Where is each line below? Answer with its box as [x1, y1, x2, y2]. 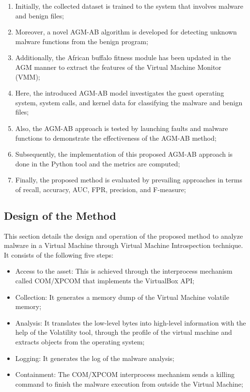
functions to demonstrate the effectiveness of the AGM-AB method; [15, 132, 217, 143]
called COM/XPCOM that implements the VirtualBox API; [15, 276, 195, 286]
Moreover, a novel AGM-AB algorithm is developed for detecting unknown [15, 27, 237, 37]
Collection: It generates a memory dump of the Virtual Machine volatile [15, 292, 229, 302]
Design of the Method [4, 208, 116, 223]
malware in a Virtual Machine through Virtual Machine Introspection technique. [4, 240, 243, 250]
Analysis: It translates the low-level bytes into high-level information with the [15, 317, 246, 327]
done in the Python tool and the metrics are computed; [15, 158, 180, 168]
